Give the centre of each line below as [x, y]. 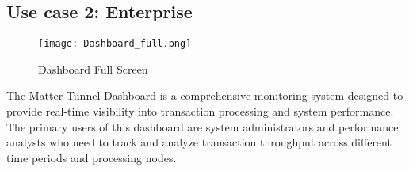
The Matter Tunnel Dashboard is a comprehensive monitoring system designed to [205, 95]
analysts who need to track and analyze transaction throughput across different [199, 142]
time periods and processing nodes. [92, 157]
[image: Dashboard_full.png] [115, 44]
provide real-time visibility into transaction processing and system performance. [200, 111]
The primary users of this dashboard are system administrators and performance [203, 126]
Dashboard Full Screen [93, 68]
